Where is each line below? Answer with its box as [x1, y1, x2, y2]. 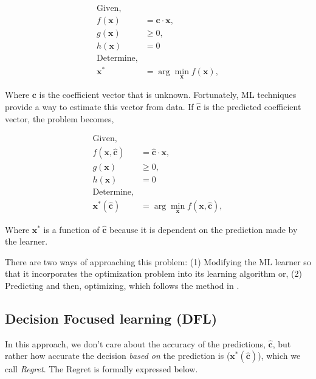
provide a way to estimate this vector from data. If [5, 100, 194, 113]
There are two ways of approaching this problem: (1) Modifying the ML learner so [5, 255, 311, 268]
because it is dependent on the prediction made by [109, 223, 298, 235]
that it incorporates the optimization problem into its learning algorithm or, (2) [5, 267, 302, 280]
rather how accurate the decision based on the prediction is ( [5, 349, 230, 362]
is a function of [43, 223, 100, 235]
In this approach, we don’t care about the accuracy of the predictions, [5, 337, 266, 350]
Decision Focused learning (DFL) [5, 309, 218, 328]
